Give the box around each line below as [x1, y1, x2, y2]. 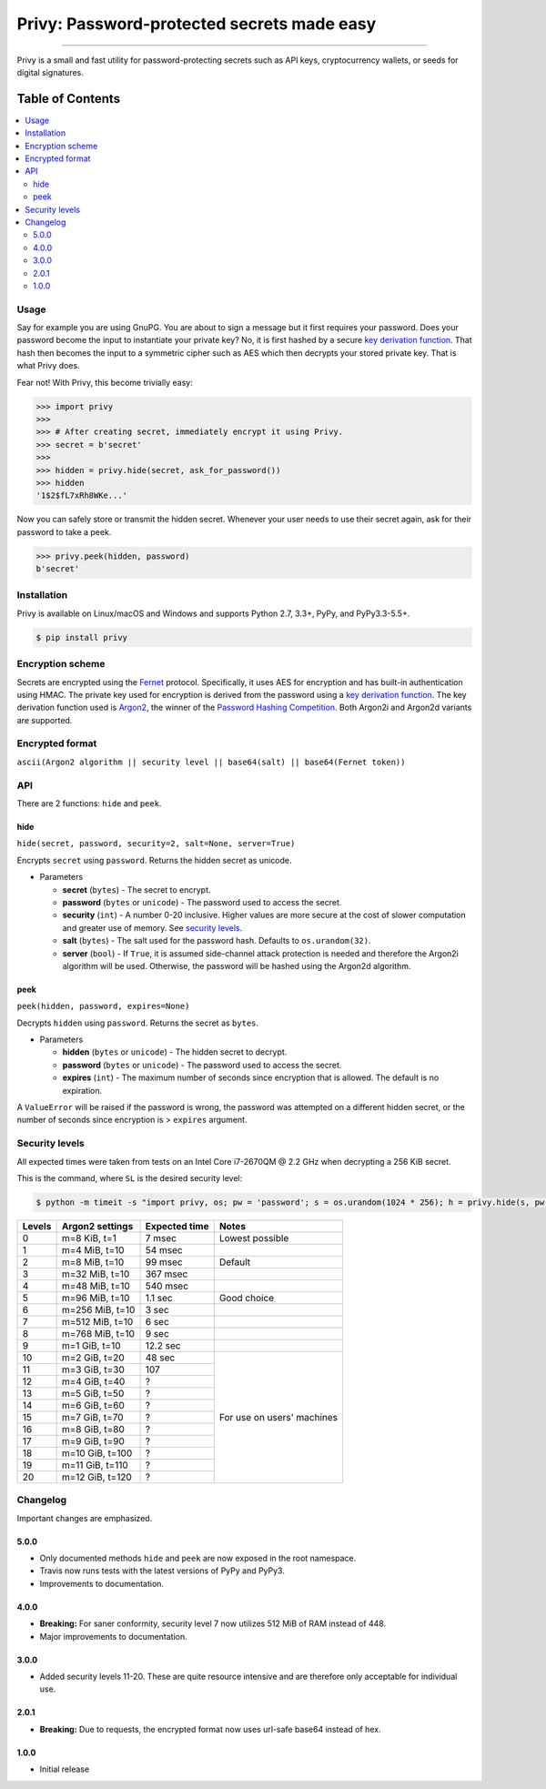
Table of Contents [16, 91, 121, 106]
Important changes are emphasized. [16, 1512, 153, 1523]
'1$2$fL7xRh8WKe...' [35, 490, 127, 500]
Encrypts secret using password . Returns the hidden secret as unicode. [16, 854, 292, 865]
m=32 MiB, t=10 [61, 1268, 130, 1280]
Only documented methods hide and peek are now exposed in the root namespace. [39, 1552, 357, 1564]
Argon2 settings [61, 1219, 134, 1232]
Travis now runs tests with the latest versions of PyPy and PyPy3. [39, 1565, 286, 1576]
